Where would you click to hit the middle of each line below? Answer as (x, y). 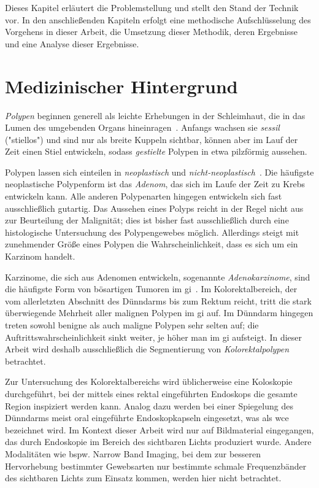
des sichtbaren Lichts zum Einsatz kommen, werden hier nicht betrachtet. (143, 478)
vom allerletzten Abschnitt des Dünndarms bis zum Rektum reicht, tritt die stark (158, 300)
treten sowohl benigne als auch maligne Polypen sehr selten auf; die (132, 325)
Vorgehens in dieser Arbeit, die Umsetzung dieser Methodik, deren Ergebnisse (151, 32)
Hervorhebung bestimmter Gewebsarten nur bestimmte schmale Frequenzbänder (156, 466)
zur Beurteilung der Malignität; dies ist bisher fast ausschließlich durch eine (147, 220)
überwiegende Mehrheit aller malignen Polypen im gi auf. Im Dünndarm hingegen (159, 313)
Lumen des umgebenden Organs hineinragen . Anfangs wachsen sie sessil (142, 127)
